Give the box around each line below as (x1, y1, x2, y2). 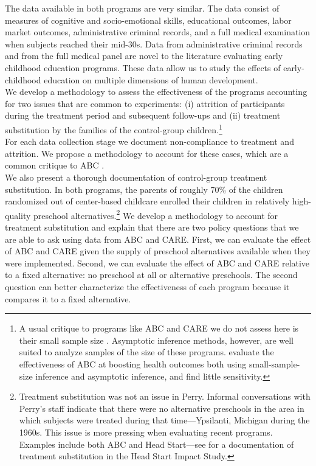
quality (5, 209, 31, 221)
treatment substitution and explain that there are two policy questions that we (5, 221, 299, 233)
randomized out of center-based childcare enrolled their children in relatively (5, 195, 290, 207)
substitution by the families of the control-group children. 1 (5, 121, 222, 136)
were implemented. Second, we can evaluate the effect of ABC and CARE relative (5, 256, 310, 269)
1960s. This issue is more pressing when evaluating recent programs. (19, 425, 273, 438)
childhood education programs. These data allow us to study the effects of (5, 61, 281, 74)
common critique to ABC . (5, 159, 105, 172)
